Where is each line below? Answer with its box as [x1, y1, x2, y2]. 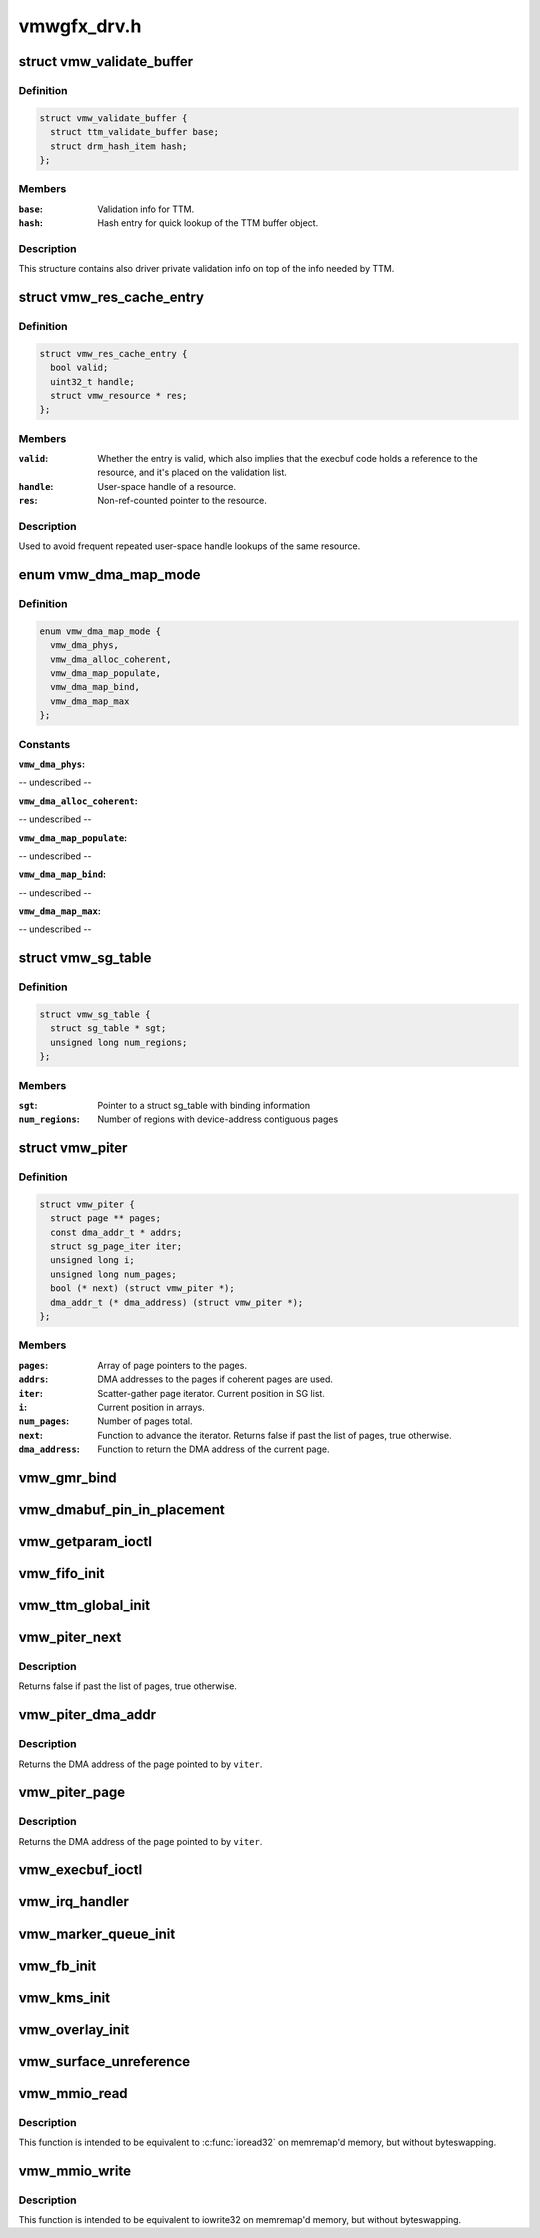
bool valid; [50, 362, 109, 374]
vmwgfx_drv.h [18, 15, 142, 37]
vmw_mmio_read [18, 2085, 129, 2102]
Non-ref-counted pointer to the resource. [97, 495, 267, 507]
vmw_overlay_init [18, 2021, 130, 2038]
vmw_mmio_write [18, 2162, 132, 2179]
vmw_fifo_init [18, 1565, 105, 1582]
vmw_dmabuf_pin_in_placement [18, 1501, 225, 1518]
